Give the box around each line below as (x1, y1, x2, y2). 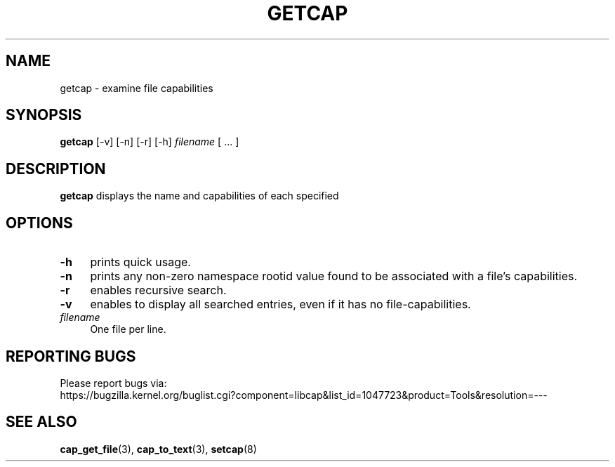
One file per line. (90, 323, 166, 336)
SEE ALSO (6, 413, 77, 431)
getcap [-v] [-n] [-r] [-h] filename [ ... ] (60, 136, 239, 148)
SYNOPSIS (6, 106, 82, 124)
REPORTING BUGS (6, 347, 136, 365)
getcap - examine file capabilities (60, 81, 213, 94)
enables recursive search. (90, 283, 227, 298)
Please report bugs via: (60, 376, 167, 389)
